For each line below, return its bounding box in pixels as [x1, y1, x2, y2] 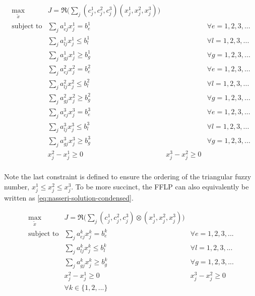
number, [4, 181, 30, 191]
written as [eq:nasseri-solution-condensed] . [4, 192, 134, 203]
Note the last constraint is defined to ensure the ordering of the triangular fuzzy [4, 171, 251, 182]
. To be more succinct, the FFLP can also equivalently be [71, 181, 249, 191]
